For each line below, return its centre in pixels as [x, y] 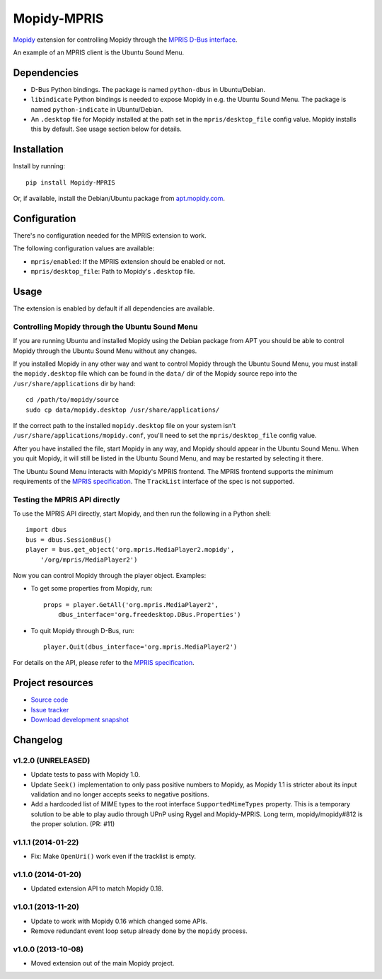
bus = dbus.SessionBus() [69, 540]
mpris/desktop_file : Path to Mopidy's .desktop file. [113, 272]
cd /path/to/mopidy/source [73, 400]
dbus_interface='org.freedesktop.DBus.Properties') [149, 615]
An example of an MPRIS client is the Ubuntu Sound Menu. [98, 52]
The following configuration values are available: [84, 248]
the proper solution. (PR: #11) [73, 824]
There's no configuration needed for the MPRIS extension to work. [110, 236]
